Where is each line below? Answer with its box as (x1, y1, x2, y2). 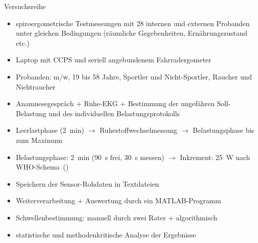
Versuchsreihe (4, 1, 46, 11)
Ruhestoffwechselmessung (99, 125, 178, 135)
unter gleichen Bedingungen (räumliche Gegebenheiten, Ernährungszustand (16, 28, 247, 38)
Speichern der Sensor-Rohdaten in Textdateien (16, 178, 159, 189)
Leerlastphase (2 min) (16, 125, 84, 135)
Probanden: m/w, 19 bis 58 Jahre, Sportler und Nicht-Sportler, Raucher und (16, 71, 252, 82)
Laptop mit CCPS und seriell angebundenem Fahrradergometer (16, 54, 211, 65)
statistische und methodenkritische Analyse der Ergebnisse (16, 229, 196, 239)
